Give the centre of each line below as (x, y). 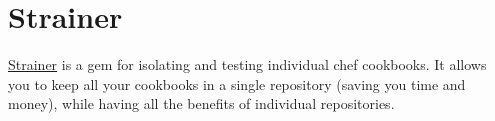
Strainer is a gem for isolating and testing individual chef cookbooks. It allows (247, 64)
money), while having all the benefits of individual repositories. (201, 103)
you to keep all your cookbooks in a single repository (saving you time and (237, 83)
